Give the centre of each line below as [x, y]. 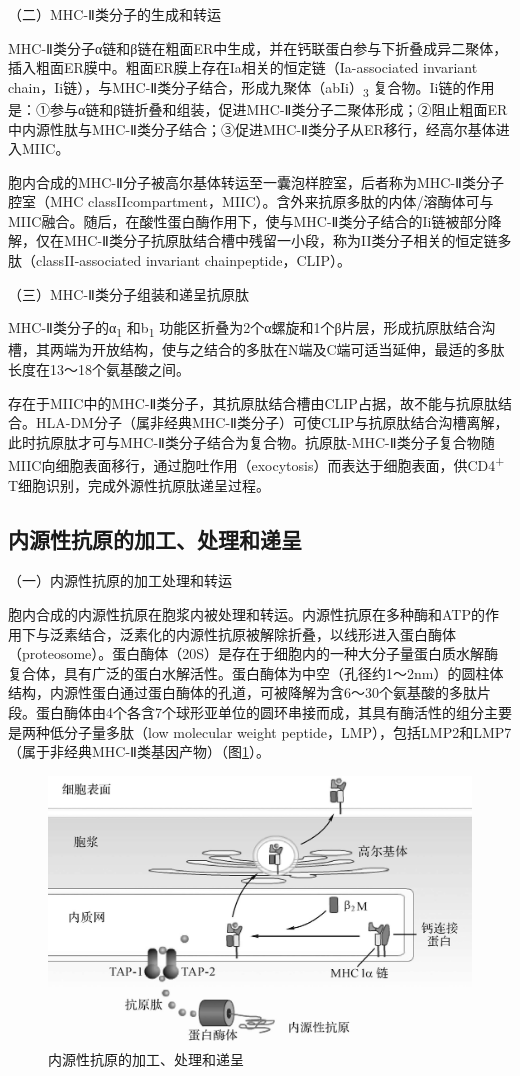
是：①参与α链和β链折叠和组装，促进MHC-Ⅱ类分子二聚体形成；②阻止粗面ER [258, 108]
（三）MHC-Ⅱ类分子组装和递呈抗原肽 [128, 293]
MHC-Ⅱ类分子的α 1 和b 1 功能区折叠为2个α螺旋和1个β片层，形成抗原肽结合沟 [252, 329]
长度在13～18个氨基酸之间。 [99, 368]
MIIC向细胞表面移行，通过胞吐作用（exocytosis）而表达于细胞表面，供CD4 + [256, 463]
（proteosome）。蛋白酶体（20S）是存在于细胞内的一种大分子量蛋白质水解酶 [253, 653]
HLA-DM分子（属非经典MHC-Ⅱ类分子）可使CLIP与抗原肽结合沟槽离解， [272, 422]
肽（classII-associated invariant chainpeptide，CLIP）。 [179, 260]
